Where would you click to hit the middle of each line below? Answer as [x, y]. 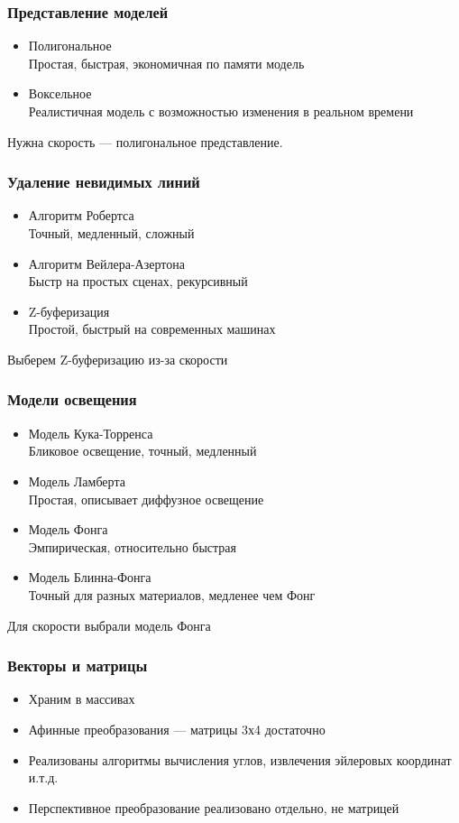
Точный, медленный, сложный [111, 233]
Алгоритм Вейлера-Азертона [106, 263]
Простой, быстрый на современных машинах [152, 329]
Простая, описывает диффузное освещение [146, 499]
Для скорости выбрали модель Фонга [109, 625]
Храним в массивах [82, 699]
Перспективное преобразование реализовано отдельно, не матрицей [214, 807]
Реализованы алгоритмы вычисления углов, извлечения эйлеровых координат [240, 759]
